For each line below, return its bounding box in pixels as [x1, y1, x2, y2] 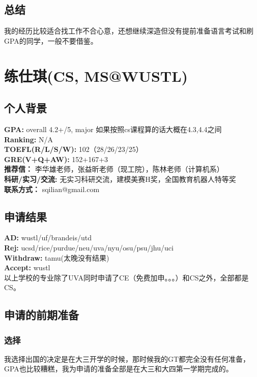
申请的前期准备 [4, 307, 79, 323]
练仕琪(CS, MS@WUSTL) [4, 65, 188, 86]
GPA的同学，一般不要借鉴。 [4, 35, 98, 46]
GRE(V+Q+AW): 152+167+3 [4, 153, 108, 164]
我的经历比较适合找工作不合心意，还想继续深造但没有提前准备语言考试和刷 [4, 25, 253, 36]
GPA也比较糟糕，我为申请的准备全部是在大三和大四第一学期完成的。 [4, 363, 233, 374]
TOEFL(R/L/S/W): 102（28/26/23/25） [4, 144, 143, 154]
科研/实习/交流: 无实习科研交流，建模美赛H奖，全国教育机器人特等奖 [4, 173, 236, 184]
